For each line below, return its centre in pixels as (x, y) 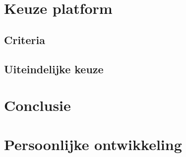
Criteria (25, 39)
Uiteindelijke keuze (54, 69)
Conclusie (37, 105)
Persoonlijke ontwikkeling (93, 144)
